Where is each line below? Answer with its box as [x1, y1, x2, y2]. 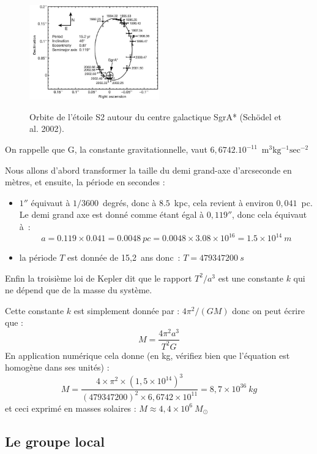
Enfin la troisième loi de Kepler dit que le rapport [5, 271, 192, 284]
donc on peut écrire [232, 304, 305, 317]
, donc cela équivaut [232, 208, 307, 221]
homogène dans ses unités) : [5, 361, 110, 374]
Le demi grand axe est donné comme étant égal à [19, 208, 204, 221]
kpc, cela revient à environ [174, 196, 274, 209]
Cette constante [5, 304, 64, 317]
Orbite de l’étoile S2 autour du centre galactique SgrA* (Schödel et [29, 110, 282, 123]
